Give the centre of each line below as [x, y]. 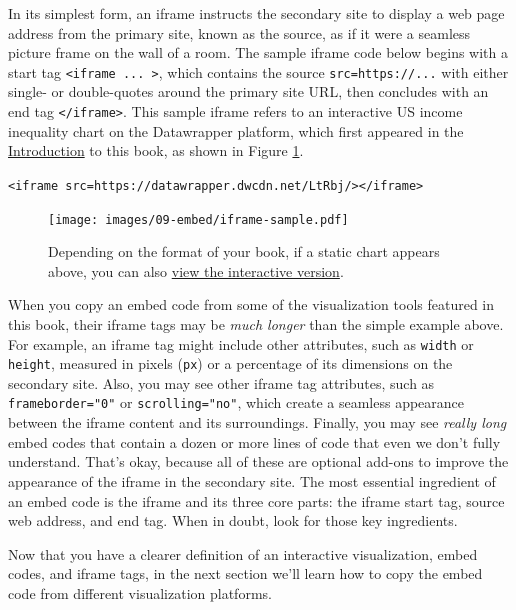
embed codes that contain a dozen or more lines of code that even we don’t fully [254, 441]
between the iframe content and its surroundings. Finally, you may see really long [257, 422]
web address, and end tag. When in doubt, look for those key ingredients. [233, 520]
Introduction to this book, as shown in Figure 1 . [156, 150]
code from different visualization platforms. [140, 592]
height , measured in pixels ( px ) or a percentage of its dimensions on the [230, 363]
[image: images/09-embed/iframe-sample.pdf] [198, 219]
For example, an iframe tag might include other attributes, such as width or [241, 343]
